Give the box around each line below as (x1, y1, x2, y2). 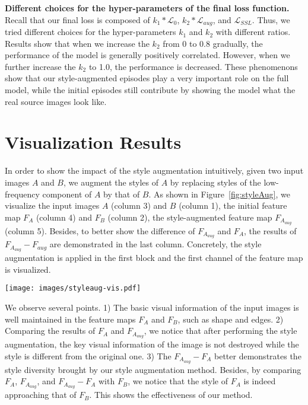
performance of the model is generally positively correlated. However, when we (5, 49, 290, 61)
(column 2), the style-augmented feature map (107, 211, 272, 223)
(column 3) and (111, 199, 167, 212)
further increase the (5, 60, 76, 72)
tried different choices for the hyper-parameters (5, 25, 176, 38)
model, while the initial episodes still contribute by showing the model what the (5, 84, 296, 96)
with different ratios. (215, 25, 291, 38)
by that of (103, 187, 140, 200)
